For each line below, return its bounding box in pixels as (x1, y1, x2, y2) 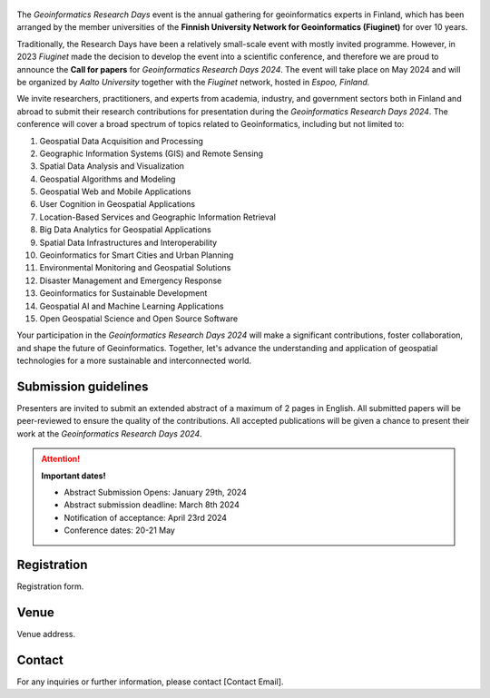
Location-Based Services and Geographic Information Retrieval (39, 211, 277, 222)
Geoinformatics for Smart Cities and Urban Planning (39, 250, 234, 261)
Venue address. (16, 629, 76, 639)
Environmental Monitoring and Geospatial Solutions (39, 262, 231, 273)
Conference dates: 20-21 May (64, 525, 176, 536)
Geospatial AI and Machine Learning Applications (39, 300, 224, 311)
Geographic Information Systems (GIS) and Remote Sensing (39, 148, 263, 159)
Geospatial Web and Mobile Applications (39, 186, 191, 197)
